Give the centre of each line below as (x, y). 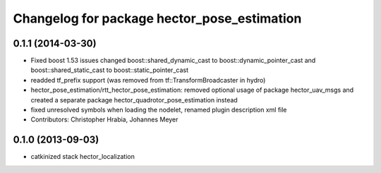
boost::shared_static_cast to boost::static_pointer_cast (109, 70)
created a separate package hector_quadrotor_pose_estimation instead (134, 100)
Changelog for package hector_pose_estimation (157, 18)
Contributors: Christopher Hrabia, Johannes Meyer (104, 119)
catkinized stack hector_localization (83, 157)
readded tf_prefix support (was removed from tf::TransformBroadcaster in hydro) (148, 80)
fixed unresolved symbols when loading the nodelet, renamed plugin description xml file (159, 110)
